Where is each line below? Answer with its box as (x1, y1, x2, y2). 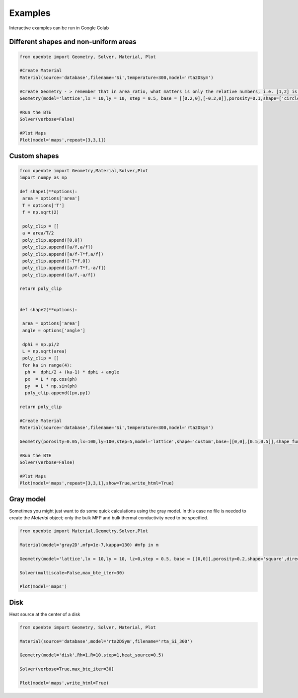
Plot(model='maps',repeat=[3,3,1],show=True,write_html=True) (19, 481, 174, 486)
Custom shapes (9, 151, 59, 160)
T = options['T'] (22, 203, 65, 208)
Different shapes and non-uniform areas (9, 38, 137, 46)
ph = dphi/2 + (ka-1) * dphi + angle (25, 369, 119, 375)
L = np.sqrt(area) (22, 348, 67, 354)
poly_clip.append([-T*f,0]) (22, 258, 91, 264)
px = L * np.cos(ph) (25, 376, 78, 382)
